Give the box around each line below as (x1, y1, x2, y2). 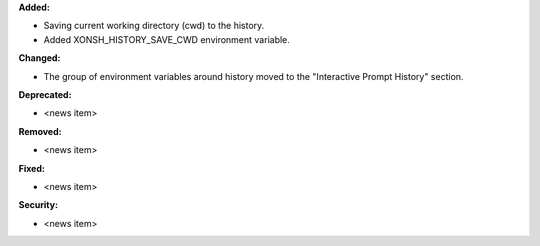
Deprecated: (18, 88, 72, 100)
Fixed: (18, 162, 45, 174)
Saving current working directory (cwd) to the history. (43, 20, 265, 32)
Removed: (18, 125, 62, 137)
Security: (18, 199, 59, 211)
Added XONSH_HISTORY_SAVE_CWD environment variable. (43, 33, 290, 45)
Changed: (18, 52, 61, 64)
